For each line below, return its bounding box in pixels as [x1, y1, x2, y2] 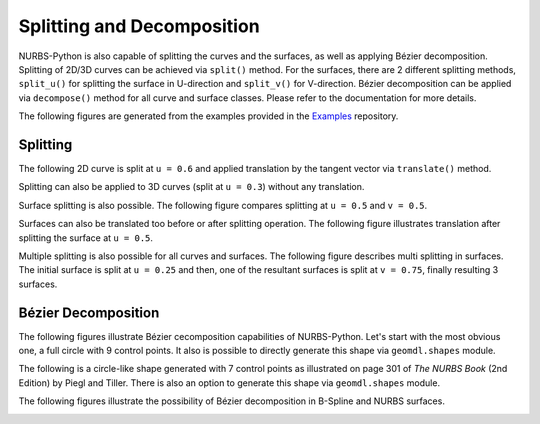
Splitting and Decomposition [18, 15, 260, 37]
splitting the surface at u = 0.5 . [18, 231, 154, 244]
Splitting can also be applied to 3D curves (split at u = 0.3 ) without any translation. [18, 181, 365, 193]
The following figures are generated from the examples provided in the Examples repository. [18, 110, 399, 122]
